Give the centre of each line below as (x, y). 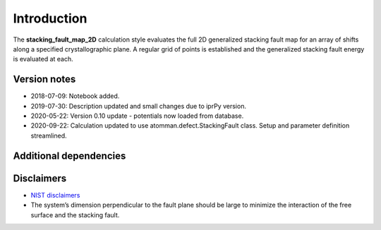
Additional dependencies (69, 156)
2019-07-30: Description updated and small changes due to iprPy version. (139, 106)
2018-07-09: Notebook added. (75, 96)
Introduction (50, 18)
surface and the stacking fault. (75, 214)
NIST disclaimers (55, 195)
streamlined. (49, 135)
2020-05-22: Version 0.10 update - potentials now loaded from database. (137, 116)
